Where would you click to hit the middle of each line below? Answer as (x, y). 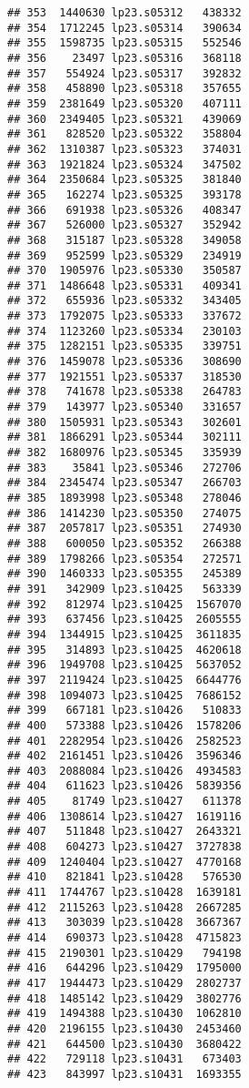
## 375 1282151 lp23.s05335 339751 (124, 346)
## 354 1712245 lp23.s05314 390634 (124, 28)
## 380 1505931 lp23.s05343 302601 (124, 422)
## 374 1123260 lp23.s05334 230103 (124, 331)
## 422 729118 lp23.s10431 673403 (124, 1059)
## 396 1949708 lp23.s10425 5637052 (124, 665)
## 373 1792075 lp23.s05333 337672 (124, 316)
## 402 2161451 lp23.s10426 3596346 (124, 756)
